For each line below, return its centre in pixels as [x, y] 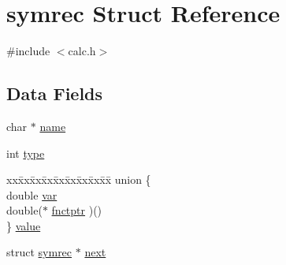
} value [24, 225]
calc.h [82, 51]
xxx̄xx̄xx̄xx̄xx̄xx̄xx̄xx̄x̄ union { [79, 179]
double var [32, 194]
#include [28, 51]
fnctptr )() [77, 210]
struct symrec [39, 252]
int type [26, 153]
